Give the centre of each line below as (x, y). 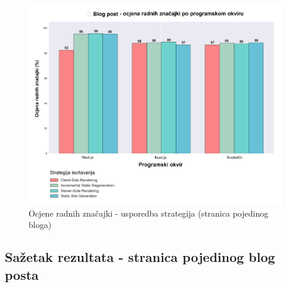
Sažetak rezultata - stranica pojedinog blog (140, 257)
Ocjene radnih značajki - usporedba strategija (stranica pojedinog (149, 213)
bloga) (40, 225)
